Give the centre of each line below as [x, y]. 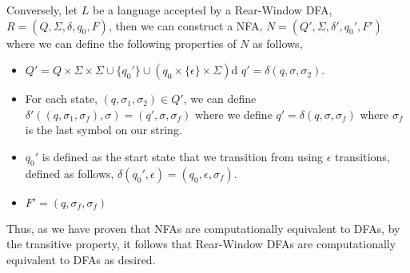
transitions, [362, 156]
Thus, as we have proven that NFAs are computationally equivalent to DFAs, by [203, 228]
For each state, [61, 99]
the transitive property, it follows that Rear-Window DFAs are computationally [201, 244]
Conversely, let [42, 10]
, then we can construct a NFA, [185, 25]
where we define [234, 114]
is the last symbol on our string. [103, 130]
